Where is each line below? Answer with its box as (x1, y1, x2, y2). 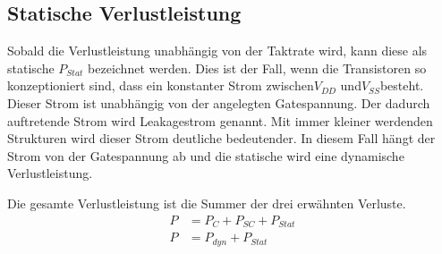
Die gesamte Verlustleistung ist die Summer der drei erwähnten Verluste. (7, 193, 406, 212)
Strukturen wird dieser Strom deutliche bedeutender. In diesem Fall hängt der (7, 129, 436, 148)
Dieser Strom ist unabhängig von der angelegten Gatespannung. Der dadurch (7, 93, 430, 112)
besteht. (379, 76, 424, 95)
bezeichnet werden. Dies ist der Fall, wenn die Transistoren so (88, 58, 427, 77)
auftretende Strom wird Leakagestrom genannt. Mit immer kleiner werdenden (7, 111, 433, 130)
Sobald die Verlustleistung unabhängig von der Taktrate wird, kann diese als (7, 41, 428, 60)
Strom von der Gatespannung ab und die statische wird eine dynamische (7, 146, 404, 165)
